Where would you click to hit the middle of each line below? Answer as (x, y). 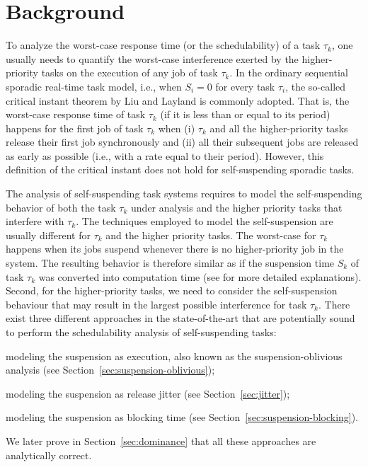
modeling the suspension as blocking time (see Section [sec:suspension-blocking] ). (182, 417)
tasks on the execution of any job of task (130, 73)
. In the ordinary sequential (289, 73)
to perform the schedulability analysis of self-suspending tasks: (141, 332)
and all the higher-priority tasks (279, 128)
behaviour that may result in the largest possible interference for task (156, 304)
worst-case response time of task (76, 114)
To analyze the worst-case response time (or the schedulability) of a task (163, 45)
